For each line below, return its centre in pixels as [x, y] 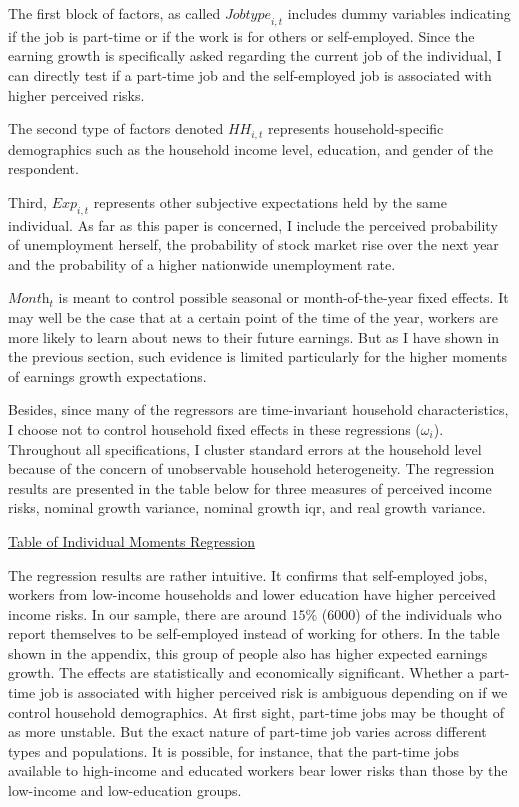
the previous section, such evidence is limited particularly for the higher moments [258, 356]
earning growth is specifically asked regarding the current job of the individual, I [255, 55]
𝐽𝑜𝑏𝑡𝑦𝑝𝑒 [247, 15]
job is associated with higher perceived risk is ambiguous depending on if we [273, 692]
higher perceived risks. [76, 94]
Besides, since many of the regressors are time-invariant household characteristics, [258, 409]
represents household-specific [355, 128]
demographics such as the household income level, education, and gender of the [250, 148]
